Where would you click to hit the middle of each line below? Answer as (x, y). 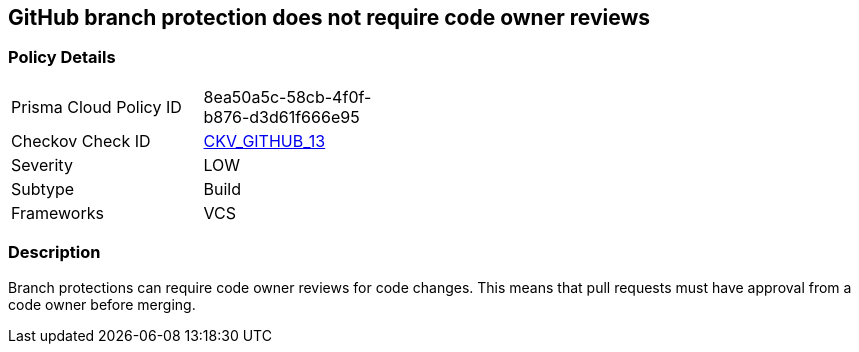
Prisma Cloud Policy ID (96, 106)
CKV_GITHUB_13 (264, 140)
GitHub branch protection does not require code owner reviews (329, 17)
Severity (42, 164)
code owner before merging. (102, 304)
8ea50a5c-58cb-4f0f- (287, 96)
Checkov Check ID (81, 140)
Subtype (43, 188)
